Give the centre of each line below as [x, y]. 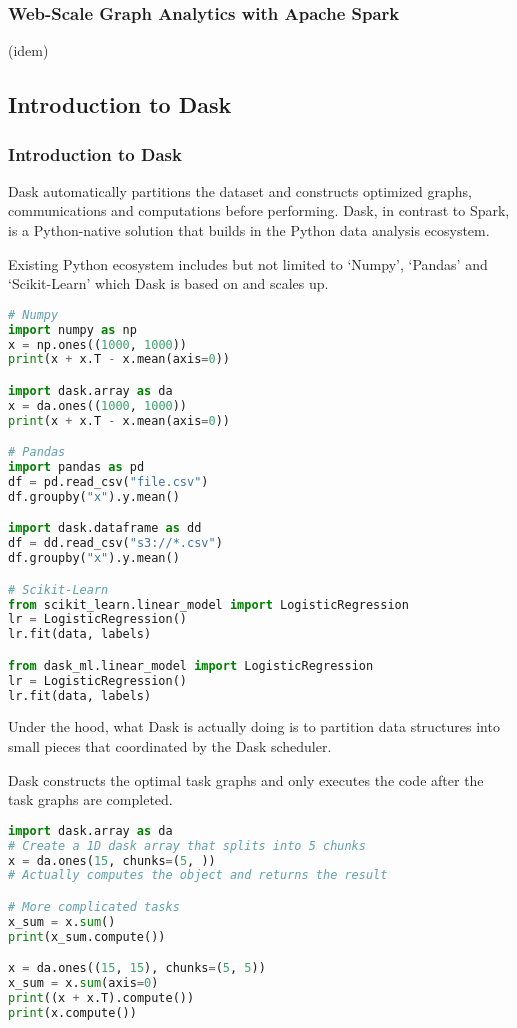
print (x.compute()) [72, 1012]
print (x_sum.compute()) [87, 936]
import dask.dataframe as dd [105, 528]
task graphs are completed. [90, 799]
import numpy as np [72, 329]
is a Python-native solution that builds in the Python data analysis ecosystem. [249, 230]
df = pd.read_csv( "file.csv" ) [108, 481]
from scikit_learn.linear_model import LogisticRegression [208, 604]
